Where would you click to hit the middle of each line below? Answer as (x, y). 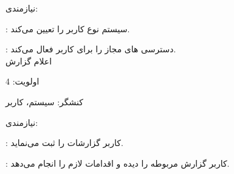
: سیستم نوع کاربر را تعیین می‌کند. (68, 28)
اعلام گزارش (29, 61)
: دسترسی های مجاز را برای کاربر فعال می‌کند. (91, 49)
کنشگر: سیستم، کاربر (44, 101)
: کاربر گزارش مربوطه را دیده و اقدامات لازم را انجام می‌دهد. (118, 163)
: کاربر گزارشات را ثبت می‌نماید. (64, 143)
